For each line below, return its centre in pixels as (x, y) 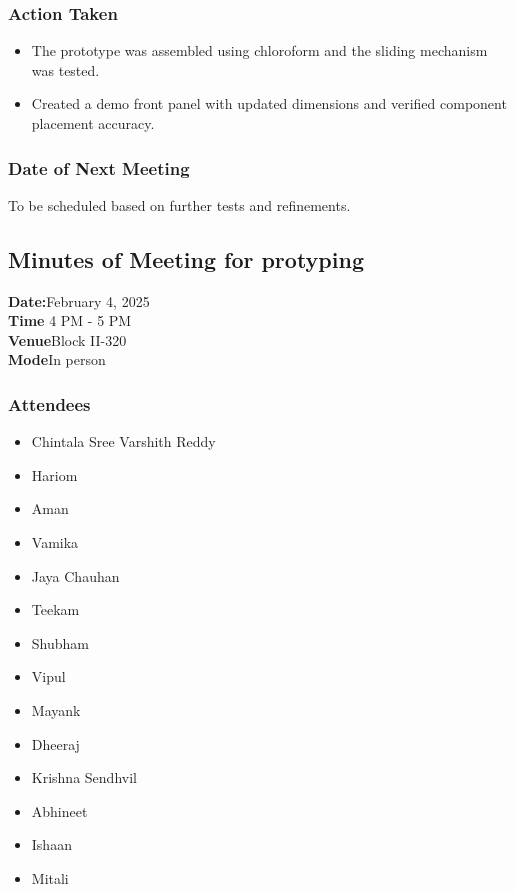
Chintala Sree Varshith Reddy (123, 441)
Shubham (60, 642)
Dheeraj (55, 743)
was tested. (65, 69)
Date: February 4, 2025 (79, 300)
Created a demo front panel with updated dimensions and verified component (269, 103)
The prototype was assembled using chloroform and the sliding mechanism (259, 50)
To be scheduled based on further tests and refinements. (179, 204)
